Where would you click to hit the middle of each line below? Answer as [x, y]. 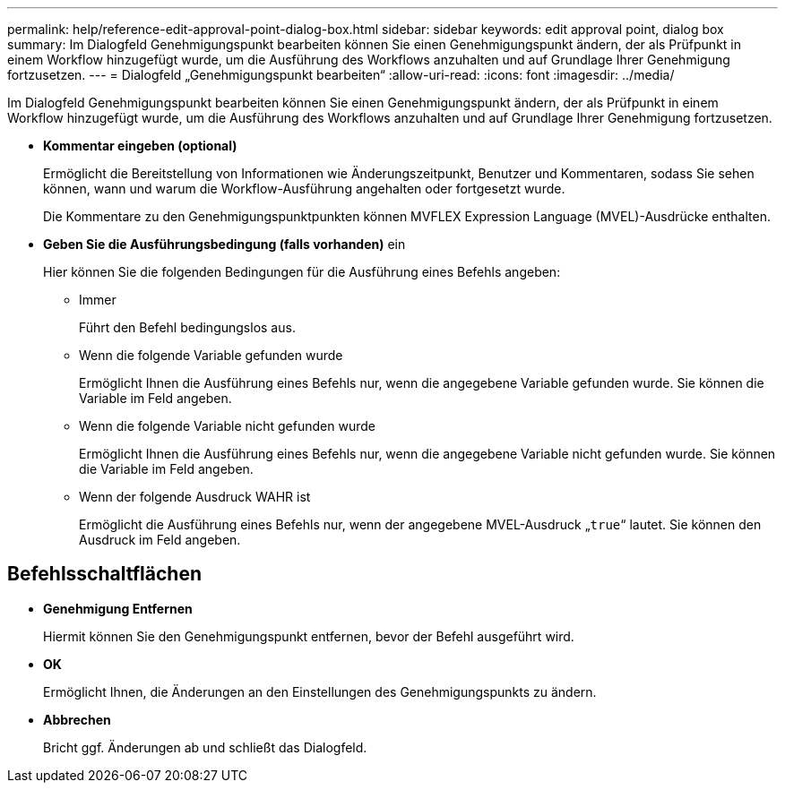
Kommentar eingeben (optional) [140, 146]
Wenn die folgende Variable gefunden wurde [211, 355]
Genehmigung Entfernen [118, 608]
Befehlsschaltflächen [104, 574]
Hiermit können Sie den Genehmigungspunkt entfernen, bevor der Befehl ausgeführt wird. [309, 636]
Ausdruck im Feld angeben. [160, 540]
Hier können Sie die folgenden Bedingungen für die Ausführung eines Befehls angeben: [302, 272]
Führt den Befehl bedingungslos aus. [187, 327]
